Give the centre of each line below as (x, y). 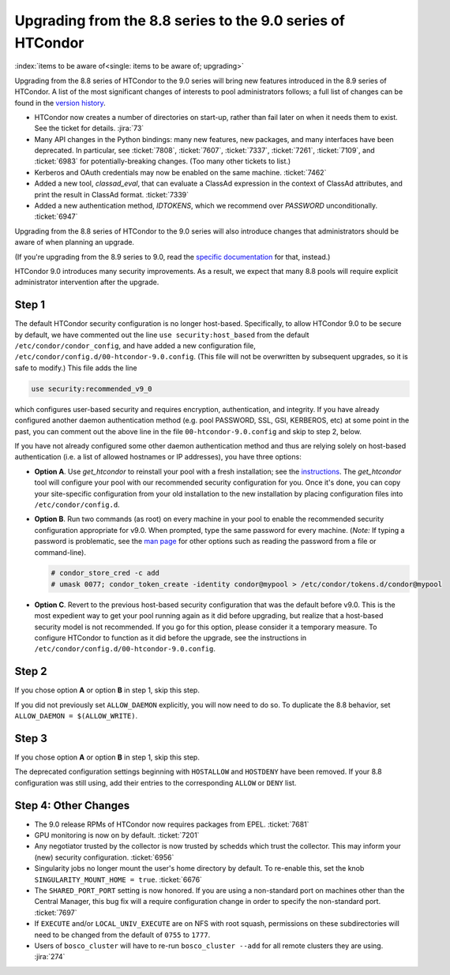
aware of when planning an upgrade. (74, 242)
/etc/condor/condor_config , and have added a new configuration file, (135, 346)
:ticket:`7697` (56, 913)
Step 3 (31, 738)
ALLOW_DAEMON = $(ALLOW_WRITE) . (76, 716)
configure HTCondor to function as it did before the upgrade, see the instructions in (171, 638)
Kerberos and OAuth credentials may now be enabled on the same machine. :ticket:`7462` (180, 172)
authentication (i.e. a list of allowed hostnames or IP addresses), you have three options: (158, 457)
